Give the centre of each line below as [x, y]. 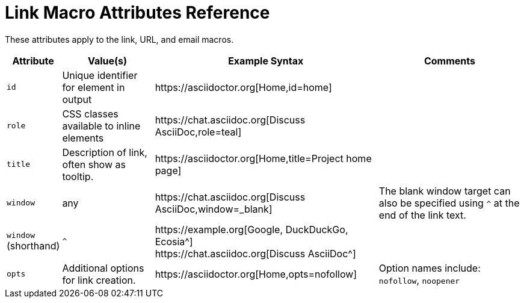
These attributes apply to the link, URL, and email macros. [119, 39]
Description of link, [105, 152]
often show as [94, 164]
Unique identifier [100, 75]
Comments [449, 61]
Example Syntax [266, 61]
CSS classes [90, 114]
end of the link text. [422, 215]
